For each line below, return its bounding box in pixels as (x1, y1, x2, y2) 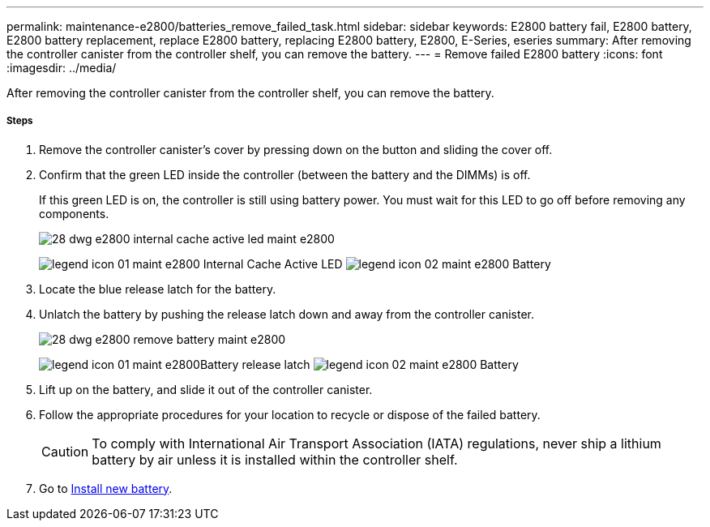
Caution (41, 443, 89, 460)
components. (39, 206, 109, 221)
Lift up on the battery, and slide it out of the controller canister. (39, 382, 373, 396)
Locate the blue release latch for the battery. (39, 281, 276, 296)
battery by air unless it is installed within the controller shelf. (92, 451, 458, 468)
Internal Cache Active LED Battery (203, 256, 551, 271)
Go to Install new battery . (39, 481, 173, 495)
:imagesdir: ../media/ (6, 61, 117, 75)
